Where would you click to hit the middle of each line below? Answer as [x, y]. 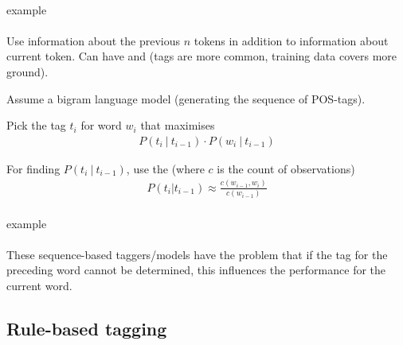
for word [101, 125]
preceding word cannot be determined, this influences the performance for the [196, 270]
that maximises [178, 125]
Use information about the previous [94, 40]
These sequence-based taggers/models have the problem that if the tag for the [197, 254]
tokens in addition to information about [291, 40]
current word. [39, 285]
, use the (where [165, 168]
